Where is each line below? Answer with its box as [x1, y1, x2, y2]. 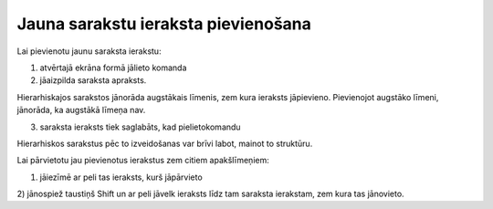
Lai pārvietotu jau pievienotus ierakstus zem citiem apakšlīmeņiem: [16, 155, 269, 166]
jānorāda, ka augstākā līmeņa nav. [16, 105, 146, 116]
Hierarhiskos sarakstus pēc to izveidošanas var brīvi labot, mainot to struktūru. [16, 138, 313, 149]
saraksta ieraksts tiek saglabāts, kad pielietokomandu [39, 121, 241, 132]
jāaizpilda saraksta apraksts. [39, 75, 147, 86]
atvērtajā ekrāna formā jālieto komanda [39, 62, 187, 73]
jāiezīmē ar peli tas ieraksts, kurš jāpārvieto [39, 172, 203, 183]
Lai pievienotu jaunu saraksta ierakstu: [16, 46, 162, 57]
